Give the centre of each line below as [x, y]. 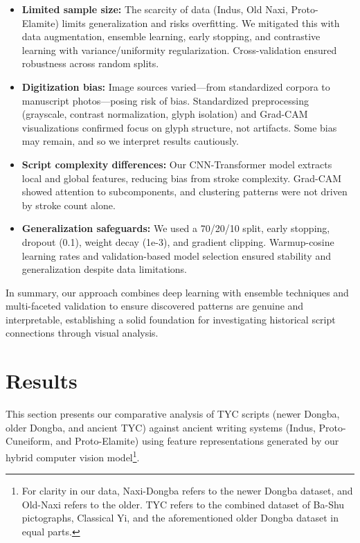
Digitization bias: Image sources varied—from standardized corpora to [176, 86]
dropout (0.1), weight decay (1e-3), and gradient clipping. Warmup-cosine [178, 241]
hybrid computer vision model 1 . [73, 456]
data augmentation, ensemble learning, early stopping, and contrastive [171, 36]
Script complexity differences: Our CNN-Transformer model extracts [177, 164]
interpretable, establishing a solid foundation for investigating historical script [171, 319]
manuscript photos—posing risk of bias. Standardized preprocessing [165, 100]
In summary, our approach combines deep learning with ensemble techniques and [177, 292]
